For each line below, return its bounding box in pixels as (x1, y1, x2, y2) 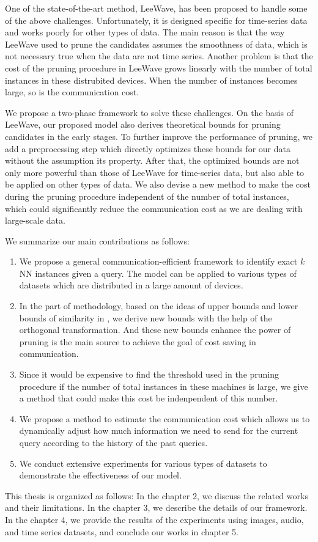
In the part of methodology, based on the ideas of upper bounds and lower (19, 299, 298, 312)
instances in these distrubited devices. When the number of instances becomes (5, 73, 298, 86)
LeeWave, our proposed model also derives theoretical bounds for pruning (5, 118, 281, 131)
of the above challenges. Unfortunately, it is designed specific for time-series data (5, 13, 308, 26)
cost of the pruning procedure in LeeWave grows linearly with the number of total (5, 61, 312, 74)
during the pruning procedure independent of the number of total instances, (5, 189, 289, 202)
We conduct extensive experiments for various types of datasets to (19, 456, 267, 469)
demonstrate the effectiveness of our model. (19, 469, 182, 482)
